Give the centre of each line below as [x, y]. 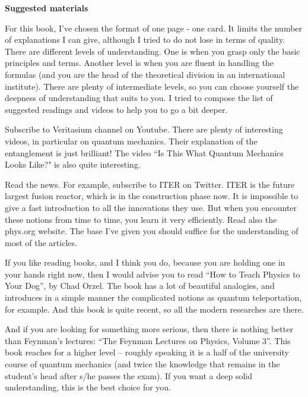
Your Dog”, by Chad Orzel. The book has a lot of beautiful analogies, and [140, 286]
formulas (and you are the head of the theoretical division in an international [145, 74]
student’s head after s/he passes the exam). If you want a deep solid [129, 375]
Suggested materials [47, 8]
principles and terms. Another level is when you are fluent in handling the [139, 63]
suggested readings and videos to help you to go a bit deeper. [116, 109]
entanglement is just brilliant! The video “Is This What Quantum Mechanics [144, 152]
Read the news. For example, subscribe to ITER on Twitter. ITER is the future [150, 184]
